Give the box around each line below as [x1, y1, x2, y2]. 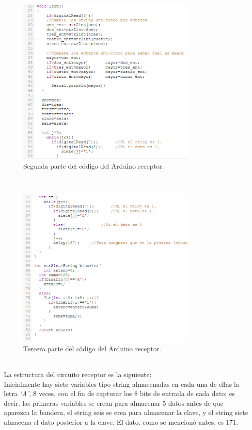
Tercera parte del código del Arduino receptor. [23, 343, 161, 353]
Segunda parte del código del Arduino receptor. [23, 160, 164, 171]
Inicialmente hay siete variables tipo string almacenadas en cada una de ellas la [4, 378, 239, 389]
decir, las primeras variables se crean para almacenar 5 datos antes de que [4, 397, 223, 408]
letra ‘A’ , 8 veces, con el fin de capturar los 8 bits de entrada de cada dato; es [4, 388, 235, 398]
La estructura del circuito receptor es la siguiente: [4, 369, 152, 379]
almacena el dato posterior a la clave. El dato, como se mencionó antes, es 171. [4, 417, 238, 427]
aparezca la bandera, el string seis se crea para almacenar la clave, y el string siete [4, 407, 248, 417]
